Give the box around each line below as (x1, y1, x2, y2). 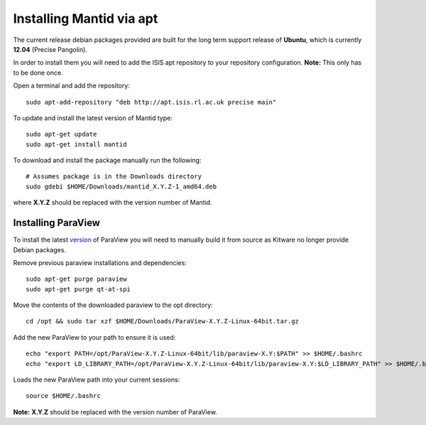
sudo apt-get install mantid (26, 140, 127, 149)
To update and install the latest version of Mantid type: (13, 114, 173, 122)
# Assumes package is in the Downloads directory (26, 173, 202, 181)
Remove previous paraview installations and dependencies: (13, 258, 187, 267)
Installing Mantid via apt (13, 11, 158, 26)
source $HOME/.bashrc (26, 392, 101, 400)
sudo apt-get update (26, 130, 97, 139)
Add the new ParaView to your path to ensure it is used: (13, 333, 176, 341)
